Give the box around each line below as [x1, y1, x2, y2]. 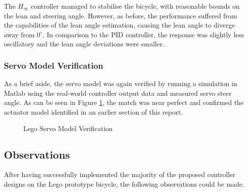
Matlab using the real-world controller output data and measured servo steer [4, 88, 232, 98]
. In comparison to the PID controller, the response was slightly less [42, 29, 244, 39]
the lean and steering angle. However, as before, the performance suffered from [4, 10, 237, 20]
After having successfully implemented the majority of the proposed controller [4, 169, 236, 179]
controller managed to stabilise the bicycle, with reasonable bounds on [31, 1, 240, 11]
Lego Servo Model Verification [23, 123, 113, 133]
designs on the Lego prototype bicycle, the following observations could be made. [4, 178, 245, 189]
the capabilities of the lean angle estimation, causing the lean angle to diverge [4, 20, 235, 30]
